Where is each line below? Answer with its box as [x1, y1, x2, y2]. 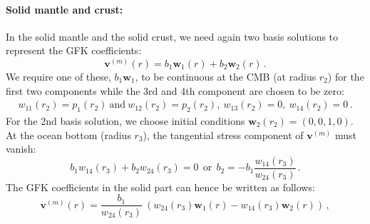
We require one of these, [6, 69, 111, 83]
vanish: [6, 141, 36, 156]
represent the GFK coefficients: [6, 43, 142, 58]
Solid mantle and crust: [6, 1, 123, 16]
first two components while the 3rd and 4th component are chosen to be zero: [6, 83, 344, 98]
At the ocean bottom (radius [6, 127, 131, 142]
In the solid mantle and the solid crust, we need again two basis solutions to [6, 29, 339, 44]
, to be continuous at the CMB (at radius [135, 69, 317, 83]
